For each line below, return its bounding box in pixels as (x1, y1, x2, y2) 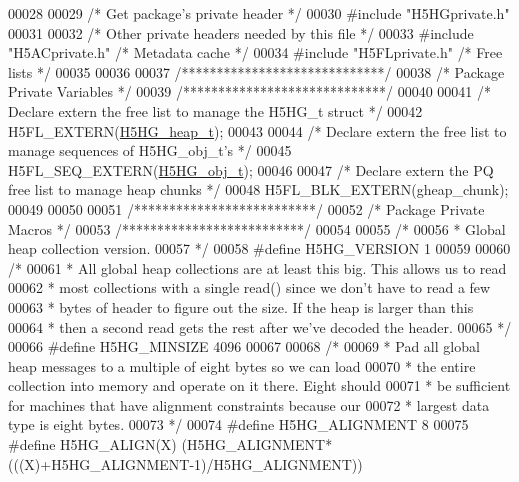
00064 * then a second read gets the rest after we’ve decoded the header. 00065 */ (8, 316, 512, 337)
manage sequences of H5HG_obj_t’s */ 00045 (8, 140, 292, 161)
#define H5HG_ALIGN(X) (8, 434, 177, 455)
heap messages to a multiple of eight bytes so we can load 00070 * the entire (8, 355, 476, 376)
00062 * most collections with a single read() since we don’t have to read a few (8, 277, 491, 298)
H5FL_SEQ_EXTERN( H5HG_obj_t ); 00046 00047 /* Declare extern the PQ (8, 159, 494, 180)
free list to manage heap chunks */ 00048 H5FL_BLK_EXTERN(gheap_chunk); (8, 179, 509, 200)
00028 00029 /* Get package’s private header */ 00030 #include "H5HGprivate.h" (8, 3, 510, 23)
